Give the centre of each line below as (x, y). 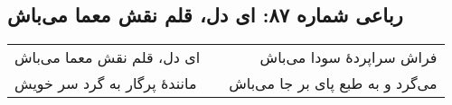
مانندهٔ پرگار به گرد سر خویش (106, 83)
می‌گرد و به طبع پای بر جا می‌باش (333, 83)
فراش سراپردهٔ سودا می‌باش (348, 57)
